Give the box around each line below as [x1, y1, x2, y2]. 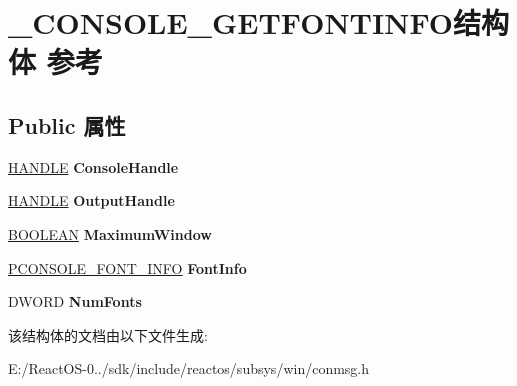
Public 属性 [8, 109, 126, 140]
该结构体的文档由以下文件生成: [8, 324, 208, 345]
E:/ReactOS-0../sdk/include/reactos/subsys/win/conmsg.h [8, 358, 370, 379]
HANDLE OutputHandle [8, 190, 175, 211]
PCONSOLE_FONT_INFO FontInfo [8, 257, 247, 278]
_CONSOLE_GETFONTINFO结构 [8, 2, 509, 43]
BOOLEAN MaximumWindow [8, 223, 212, 244]
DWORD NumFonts [8, 291, 142, 312]
